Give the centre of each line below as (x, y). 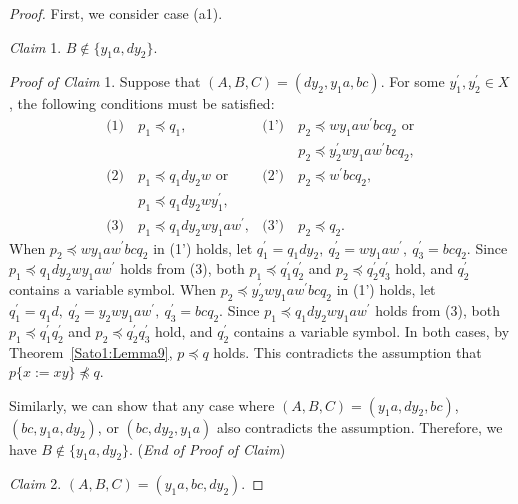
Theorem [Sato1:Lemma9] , (91, 351)
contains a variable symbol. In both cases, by (371, 330)
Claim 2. (35, 483)
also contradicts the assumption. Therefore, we (360, 426)
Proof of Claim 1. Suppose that (105, 81)
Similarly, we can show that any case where (142, 404)
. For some (412, 81)
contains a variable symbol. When (113, 289)
